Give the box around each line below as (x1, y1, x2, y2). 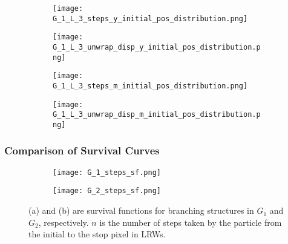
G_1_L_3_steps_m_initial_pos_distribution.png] (53, 81, 248, 90)
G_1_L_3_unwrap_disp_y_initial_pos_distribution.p (53, 42, 261, 51)
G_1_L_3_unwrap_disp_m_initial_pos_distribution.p (53, 110, 261, 119)
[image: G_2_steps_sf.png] (53, 186, 161, 196)
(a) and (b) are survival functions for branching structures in (28, 204, 254, 217)
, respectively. (38, 216, 89, 228)
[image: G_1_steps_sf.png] (53, 168, 161, 177)
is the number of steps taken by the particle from (99, 216, 282, 228)
